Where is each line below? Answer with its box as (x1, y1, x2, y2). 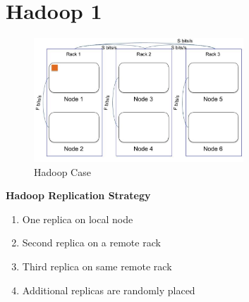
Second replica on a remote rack (22, 235, 161, 250)
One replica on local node (22, 211, 133, 226)
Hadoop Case (34, 164, 91, 179)
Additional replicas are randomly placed (22, 282, 195, 297)
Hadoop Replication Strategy (6, 188, 151, 203)
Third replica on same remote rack (22, 258, 172, 273)
